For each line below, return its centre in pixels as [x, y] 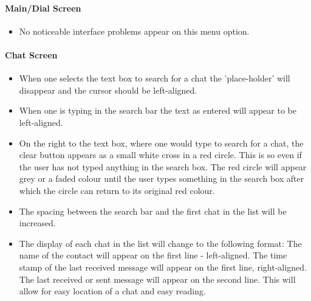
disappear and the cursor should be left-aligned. [108, 90]
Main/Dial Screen [43, 8]
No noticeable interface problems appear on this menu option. [134, 31]
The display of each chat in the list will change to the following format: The [160, 243]
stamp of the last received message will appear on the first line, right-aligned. [163, 267]
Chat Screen [31, 54]
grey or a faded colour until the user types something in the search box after [162, 178]
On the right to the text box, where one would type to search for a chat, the [161, 143]
